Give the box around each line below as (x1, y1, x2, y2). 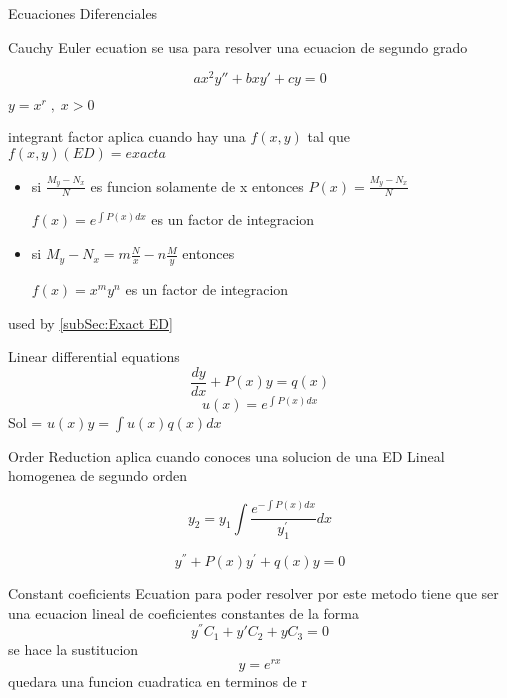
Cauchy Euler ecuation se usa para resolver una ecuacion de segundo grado (8, 36, 468, 57)
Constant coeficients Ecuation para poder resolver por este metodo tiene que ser (8, 582, 499, 603)
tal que (307, 126, 350, 147)
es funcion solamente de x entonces (90, 175, 304, 196)
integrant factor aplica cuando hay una (8, 126, 246, 147)
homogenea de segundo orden (8, 465, 188, 486)
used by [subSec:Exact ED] (8, 312, 173, 333)
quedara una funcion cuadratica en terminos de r (8, 671, 307, 692)
